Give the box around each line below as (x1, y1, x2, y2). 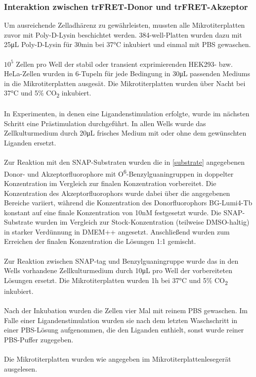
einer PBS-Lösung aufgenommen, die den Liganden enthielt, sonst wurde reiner (4, 325, 244, 335)
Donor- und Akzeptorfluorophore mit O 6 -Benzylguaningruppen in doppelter (4, 167, 234, 179)
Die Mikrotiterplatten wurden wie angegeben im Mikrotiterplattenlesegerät (4, 354, 231, 364)
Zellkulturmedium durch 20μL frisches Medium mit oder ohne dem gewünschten (4, 128, 247, 138)
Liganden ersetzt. (4, 137, 56, 147)
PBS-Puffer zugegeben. (4, 334, 74, 344)
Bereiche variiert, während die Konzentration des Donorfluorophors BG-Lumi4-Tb (4, 197, 253, 208)
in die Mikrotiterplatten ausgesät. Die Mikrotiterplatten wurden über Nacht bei (4, 78, 246, 88)
